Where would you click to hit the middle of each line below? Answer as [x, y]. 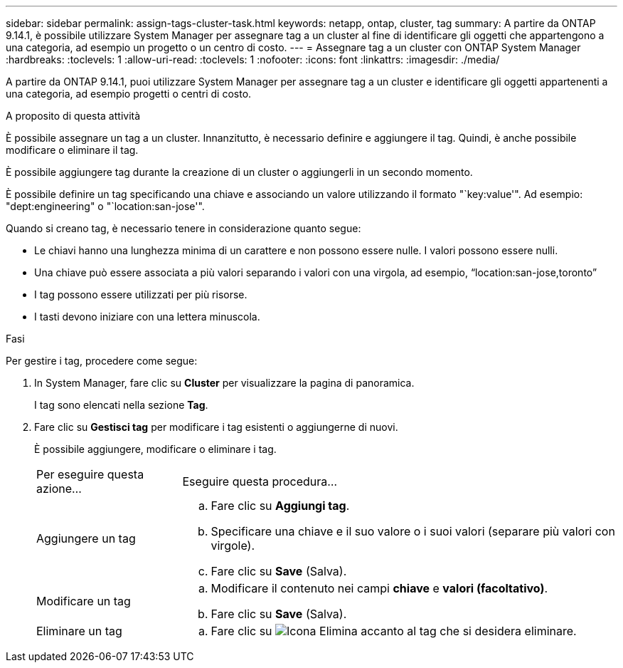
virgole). [233, 546]
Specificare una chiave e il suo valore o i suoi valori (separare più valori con [413, 531]
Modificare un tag [84, 601]
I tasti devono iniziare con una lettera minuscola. [147, 317]
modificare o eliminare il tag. [72, 150]
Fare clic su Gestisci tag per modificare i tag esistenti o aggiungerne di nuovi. [216, 427]
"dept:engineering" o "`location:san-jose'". [105, 206]
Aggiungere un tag [86, 538]
